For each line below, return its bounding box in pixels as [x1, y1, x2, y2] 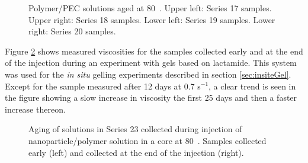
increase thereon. [5, 103, 66, 115]
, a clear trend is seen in [208, 79, 296, 92]
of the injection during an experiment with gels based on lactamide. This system [5, 56, 297, 69]
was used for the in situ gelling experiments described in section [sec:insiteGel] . [5, 68, 291, 80]
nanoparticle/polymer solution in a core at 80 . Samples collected [28, 134, 267, 146]
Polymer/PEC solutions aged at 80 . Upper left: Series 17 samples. [28, 2, 272, 14]
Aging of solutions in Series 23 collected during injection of [28, 123, 242, 135]
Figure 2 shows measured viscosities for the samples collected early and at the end [5, 44, 303, 57]
